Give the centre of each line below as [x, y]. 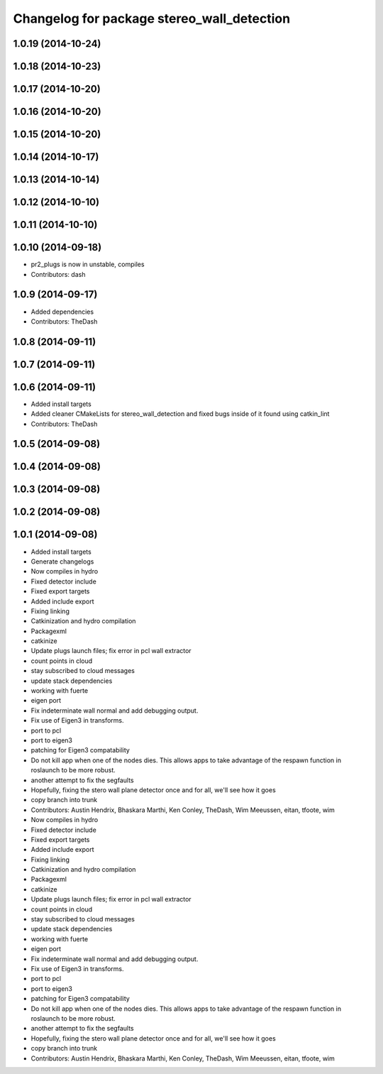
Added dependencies [62, 312]
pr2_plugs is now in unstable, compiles [88, 264]
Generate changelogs [62, 561]
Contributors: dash [58, 274]
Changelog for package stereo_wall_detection [152, 18]
